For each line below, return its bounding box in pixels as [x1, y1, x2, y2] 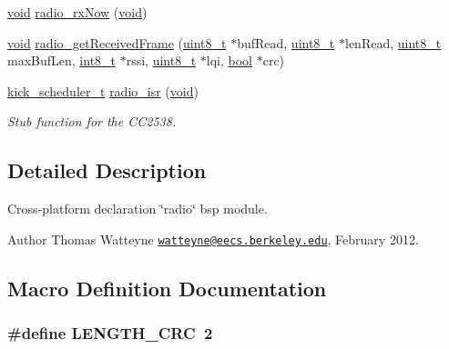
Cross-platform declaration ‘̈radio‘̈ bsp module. [7, 199, 268, 218]
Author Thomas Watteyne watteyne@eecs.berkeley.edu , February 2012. [7, 229, 419, 248]
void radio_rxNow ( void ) [7, 3, 148, 21]
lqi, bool [206, 51, 253, 70]
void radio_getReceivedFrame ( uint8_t [7, 33, 227, 52]
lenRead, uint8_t [344, 33, 442, 52]
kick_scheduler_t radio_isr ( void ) [7, 81, 199, 100]
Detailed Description [7, 156, 207, 184]
